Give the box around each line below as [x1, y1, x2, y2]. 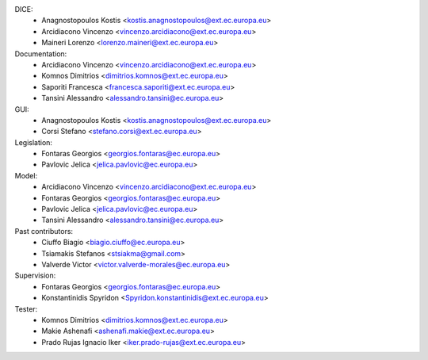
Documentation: [14, 48, 67, 59]
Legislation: [14, 137, 53, 147]
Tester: [14, 304, 38, 313]
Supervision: [14, 270, 56, 281]
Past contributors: [14, 226, 74, 236]
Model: [14, 170, 38, 180]
